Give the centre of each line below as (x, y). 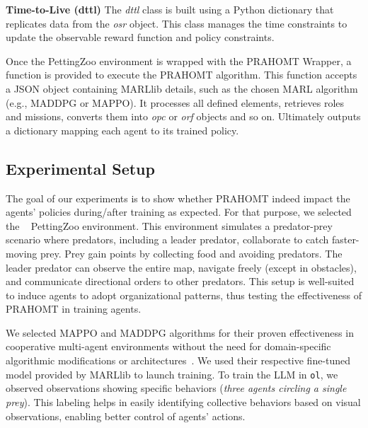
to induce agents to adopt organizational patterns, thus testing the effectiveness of (184, 295)
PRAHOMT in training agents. (74, 309)
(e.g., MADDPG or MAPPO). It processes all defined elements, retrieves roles (175, 102)
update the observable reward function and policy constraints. (140, 37)
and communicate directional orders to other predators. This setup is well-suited (180, 281)
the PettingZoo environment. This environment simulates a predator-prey (169, 225)
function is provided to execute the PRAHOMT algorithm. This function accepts (182, 75)
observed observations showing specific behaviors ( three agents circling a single (176, 388)
